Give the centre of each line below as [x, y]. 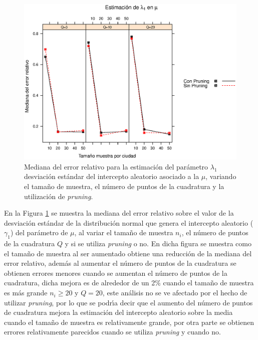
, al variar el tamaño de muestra [124, 232]
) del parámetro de [39, 232]
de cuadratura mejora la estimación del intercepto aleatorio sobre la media [118, 312]
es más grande [26, 293]
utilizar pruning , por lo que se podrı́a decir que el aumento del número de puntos [128, 302]
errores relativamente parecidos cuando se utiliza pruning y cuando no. [112, 332]
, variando [221, 176]
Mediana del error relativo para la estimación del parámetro [116, 166]
